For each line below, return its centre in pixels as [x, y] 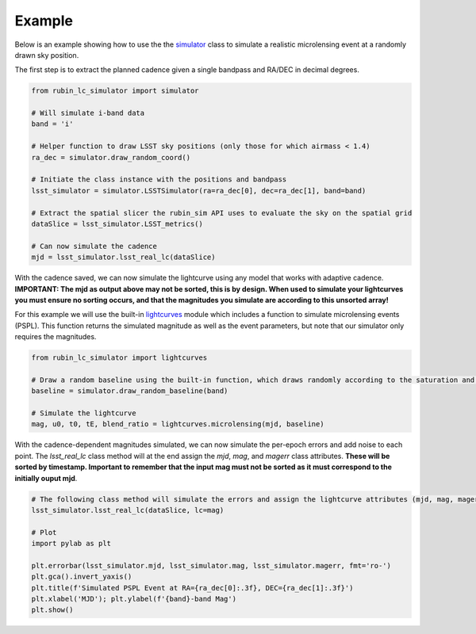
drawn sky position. [47, 55]
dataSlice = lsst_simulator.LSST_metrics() [117, 224]
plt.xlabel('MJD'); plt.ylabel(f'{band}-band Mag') [134, 599]
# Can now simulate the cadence [94, 246]
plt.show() [52, 610]
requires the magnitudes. [56, 337]
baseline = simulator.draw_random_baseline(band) [130, 391]
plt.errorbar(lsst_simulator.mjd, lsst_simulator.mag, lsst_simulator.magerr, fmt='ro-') [211, 565]
